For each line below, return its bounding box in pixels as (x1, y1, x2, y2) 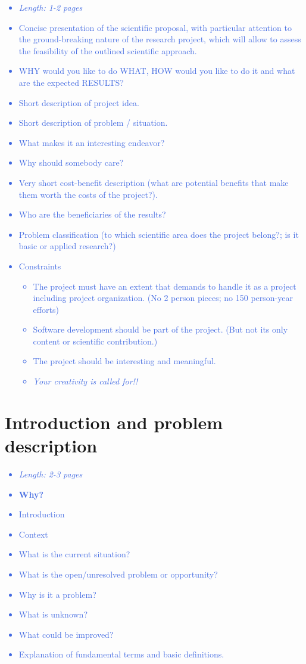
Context (18, 528, 48, 540)
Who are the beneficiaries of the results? (18, 208, 166, 221)
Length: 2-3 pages (18, 467, 83, 480)
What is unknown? (18, 608, 88, 620)
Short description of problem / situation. (18, 116, 168, 129)
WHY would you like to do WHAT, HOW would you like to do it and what (18, 64, 295, 77)
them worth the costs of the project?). (18, 188, 158, 200)
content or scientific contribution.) (33, 334, 158, 347)
